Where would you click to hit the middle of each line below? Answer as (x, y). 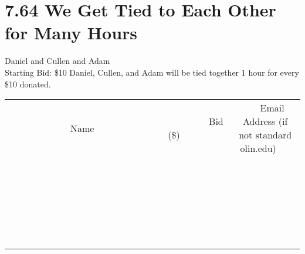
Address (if (265, 121)
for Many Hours (71, 33)
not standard (265, 135)
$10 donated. (28, 84)
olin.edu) (258, 148)
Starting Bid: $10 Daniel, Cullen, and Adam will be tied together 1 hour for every (152, 72)
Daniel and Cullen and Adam (57, 61)
